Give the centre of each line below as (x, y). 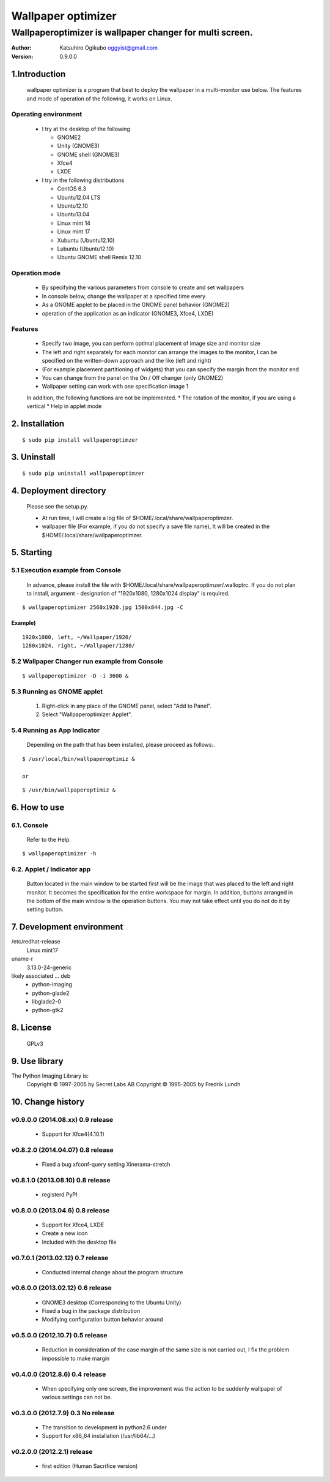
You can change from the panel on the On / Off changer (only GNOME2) (133, 378)
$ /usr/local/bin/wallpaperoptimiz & (79, 759)
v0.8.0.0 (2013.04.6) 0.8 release (61, 1210)
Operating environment (47, 115)
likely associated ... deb (41, 976)
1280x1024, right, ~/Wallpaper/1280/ (79, 646)
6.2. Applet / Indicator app (51, 869)
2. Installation (38, 424)
